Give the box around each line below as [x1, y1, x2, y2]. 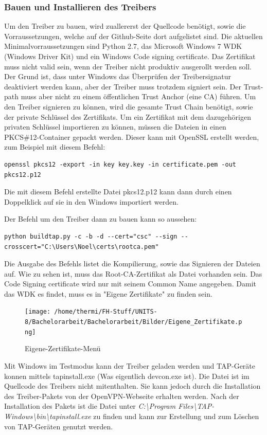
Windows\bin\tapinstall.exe [4, 411, 91, 421]
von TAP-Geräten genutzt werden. [4, 421, 113, 431]
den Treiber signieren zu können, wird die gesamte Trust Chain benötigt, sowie [4, 101, 253, 112]
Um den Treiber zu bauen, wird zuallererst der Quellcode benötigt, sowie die [4, 21, 246, 31]
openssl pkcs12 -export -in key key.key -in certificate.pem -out [4, 160, 237, 168]
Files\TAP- [178, 401, 215, 411]
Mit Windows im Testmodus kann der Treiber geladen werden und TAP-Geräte [4, 360, 256, 371]
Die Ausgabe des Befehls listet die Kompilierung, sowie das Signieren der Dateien [4, 258, 260, 269]
